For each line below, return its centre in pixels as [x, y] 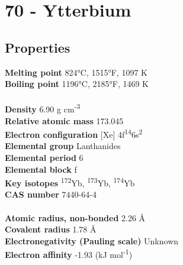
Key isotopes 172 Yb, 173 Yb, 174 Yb [70, 182]
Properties [38, 47]
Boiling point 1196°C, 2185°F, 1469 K [77, 84]
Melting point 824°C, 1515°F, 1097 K [76, 72]
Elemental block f [41, 169]
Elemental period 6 [44, 158]
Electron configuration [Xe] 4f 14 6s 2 [74, 133]
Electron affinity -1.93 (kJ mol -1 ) [69, 254]
